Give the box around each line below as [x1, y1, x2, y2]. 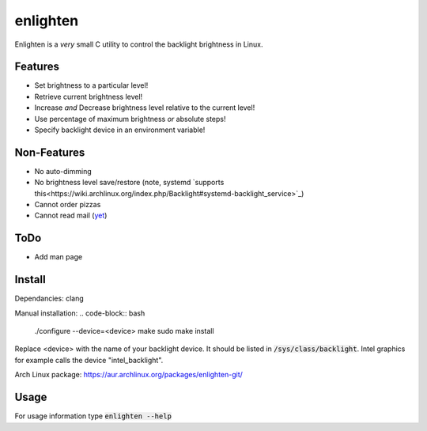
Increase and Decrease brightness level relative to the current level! [34, 103, 255, 112]
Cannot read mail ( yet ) [34, 210, 108, 221]
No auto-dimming [34, 166, 93, 176]
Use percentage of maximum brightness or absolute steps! [34, 114, 226, 123]
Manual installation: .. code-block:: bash [14, 308, 145, 318]
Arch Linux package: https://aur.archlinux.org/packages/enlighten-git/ [14, 370, 243, 380]
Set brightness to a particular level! [34, 81, 149, 90]
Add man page [34, 252, 83, 262]
